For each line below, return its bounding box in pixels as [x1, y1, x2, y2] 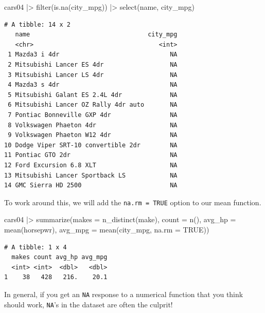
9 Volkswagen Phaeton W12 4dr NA [8, 131, 178, 139]
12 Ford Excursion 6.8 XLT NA [4, 161, 178, 169]
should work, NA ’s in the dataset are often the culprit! [4, 299, 173, 309]
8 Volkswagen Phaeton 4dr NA [8, 121, 178, 129]
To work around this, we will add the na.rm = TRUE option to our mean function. [4, 197, 261, 207]
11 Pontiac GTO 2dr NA [4, 151, 178, 159]
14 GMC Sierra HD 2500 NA [4, 182, 178, 189]
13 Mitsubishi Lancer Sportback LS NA [4, 171, 178, 179]
